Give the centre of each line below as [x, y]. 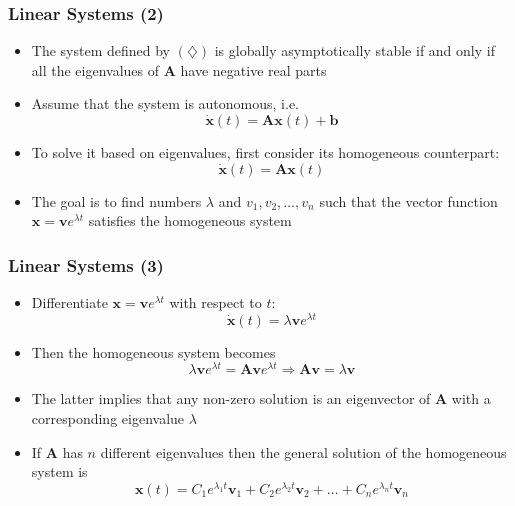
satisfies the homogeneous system [190, 220]
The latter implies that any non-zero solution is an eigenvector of [231, 398]
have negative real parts [253, 69]
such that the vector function [408, 200]
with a [471, 398]
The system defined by [100, 50]
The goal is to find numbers [116, 200]
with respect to [215, 302]
